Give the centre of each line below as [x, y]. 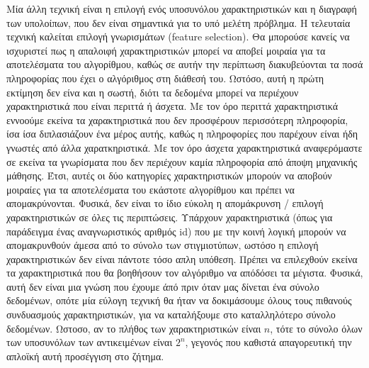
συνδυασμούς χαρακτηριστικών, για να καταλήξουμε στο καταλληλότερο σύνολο [171, 314]
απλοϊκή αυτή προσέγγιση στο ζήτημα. [85, 356]
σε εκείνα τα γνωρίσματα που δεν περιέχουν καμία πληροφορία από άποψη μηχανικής [182, 161]
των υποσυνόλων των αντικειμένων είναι [90, 342]
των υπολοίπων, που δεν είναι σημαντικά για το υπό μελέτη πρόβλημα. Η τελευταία [178, 22]
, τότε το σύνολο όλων [316, 328]
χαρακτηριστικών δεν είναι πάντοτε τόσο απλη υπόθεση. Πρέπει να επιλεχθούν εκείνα [182, 258]
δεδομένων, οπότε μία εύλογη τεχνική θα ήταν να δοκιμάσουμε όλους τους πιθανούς [179, 300]
